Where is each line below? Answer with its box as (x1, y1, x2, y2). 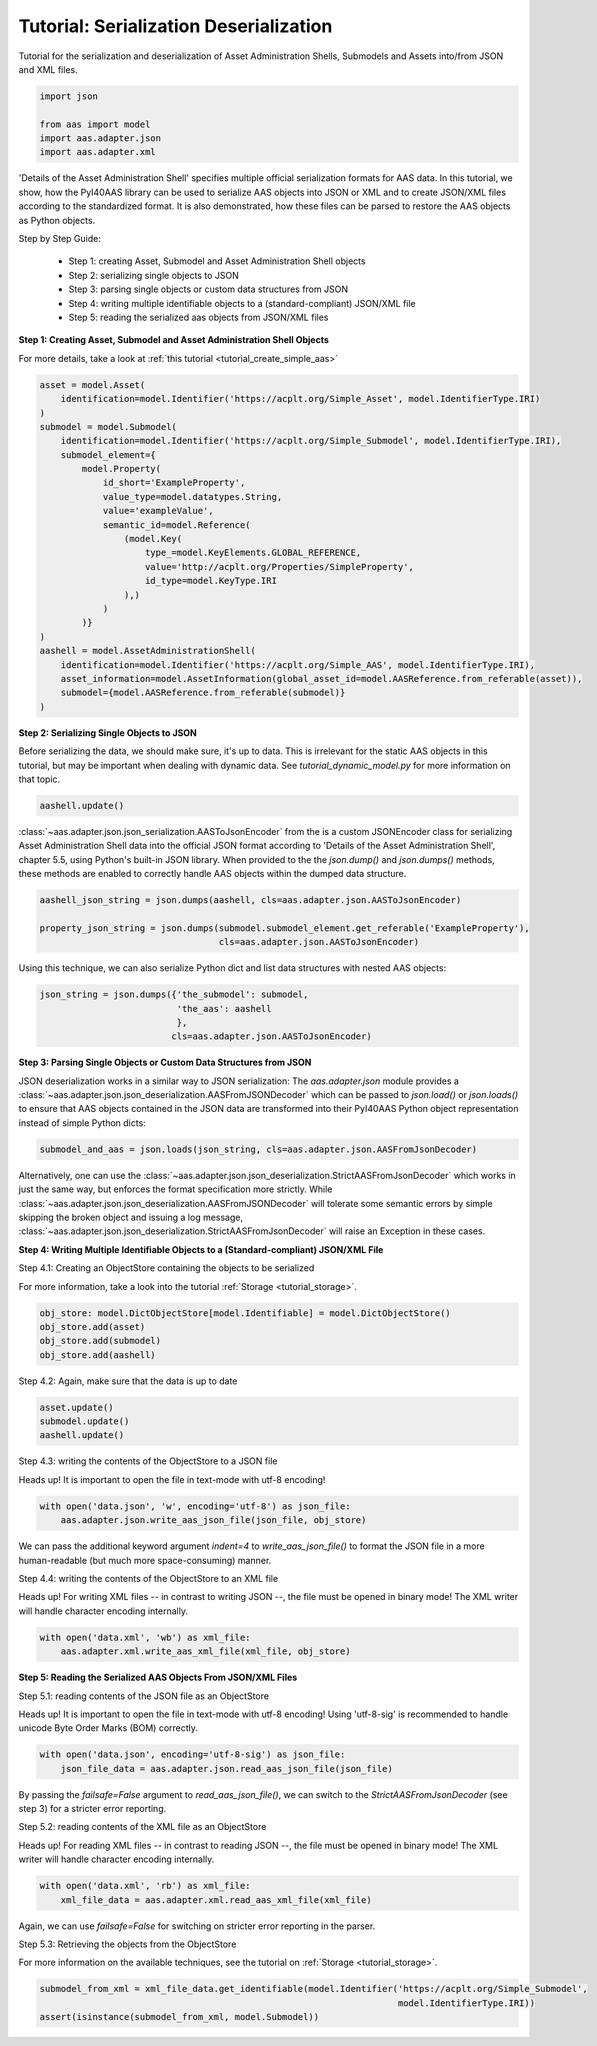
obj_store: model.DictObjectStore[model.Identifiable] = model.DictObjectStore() (39, 1307, 452, 1319)
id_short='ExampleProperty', (102, 477, 246, 489)
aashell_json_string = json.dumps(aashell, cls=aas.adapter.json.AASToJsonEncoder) (39, 895, 462, 906)
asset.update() (39, 1401, 114, 1413)
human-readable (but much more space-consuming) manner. (18, 1554, 272, 1566)
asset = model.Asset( (39, 379, 146, 390)
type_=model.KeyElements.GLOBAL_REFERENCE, (145, 547, 362, 559)
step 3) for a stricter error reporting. (18, 1803, 167, 1815)
